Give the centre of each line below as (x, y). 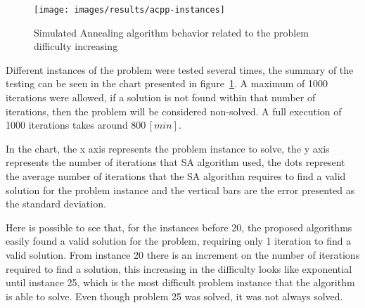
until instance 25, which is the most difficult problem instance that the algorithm (180, 282)
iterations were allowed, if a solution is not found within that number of (161, 97)
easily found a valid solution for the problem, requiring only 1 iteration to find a (179, 241)
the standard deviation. (56, 204)
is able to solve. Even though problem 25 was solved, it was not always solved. (174, 296)
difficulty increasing (76, 46)
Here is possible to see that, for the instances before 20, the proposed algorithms (179, 227)
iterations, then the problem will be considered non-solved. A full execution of (174, 111)
